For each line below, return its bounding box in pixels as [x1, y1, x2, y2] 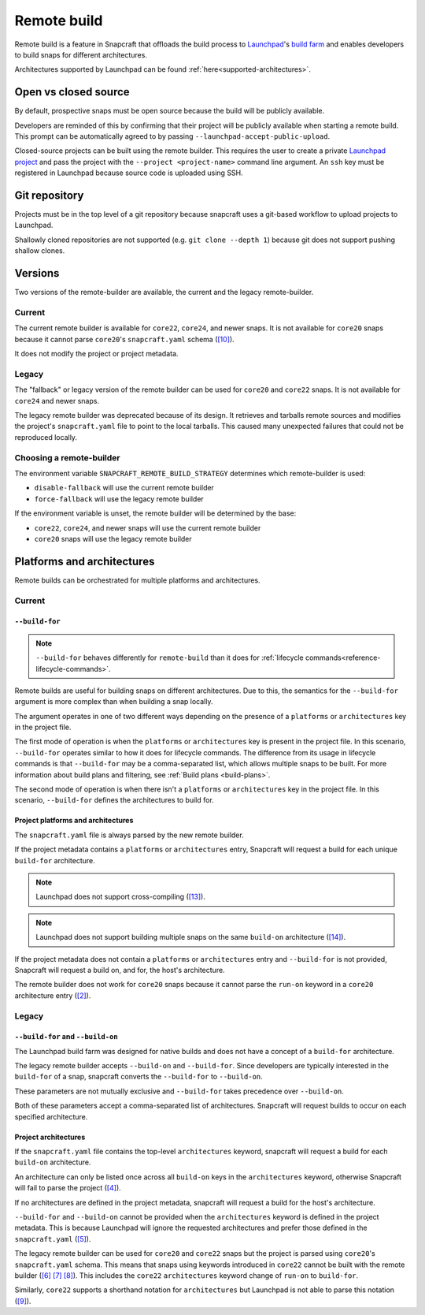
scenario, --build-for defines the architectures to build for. [14, 795, 214, 805]
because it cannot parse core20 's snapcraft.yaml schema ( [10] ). [14, 334, 235, 344]
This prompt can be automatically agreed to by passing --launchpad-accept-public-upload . [14, 132, 331, 141]
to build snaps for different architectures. [14, 50, 147, 59]
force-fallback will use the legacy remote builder [34, 494, 204, 504]
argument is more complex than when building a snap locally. [14, 697, 213, 706]
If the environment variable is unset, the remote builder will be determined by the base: [14, 508, 297, 518]
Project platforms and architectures [14, 816, 134, 825]
